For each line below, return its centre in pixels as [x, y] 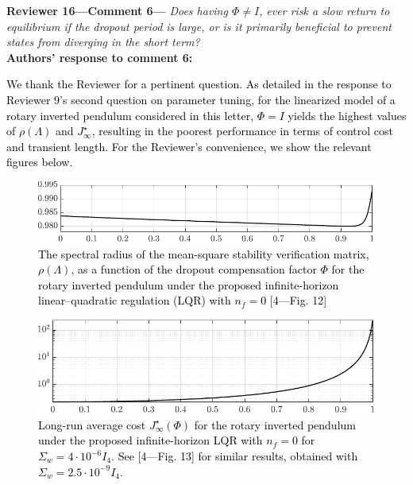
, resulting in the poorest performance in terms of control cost [242, 131]
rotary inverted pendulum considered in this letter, [130, 115]
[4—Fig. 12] [298, 300]
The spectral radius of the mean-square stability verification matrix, [204, 253]
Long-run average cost [92, 424]
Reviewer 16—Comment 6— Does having [117, 10]
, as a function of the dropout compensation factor [194, 269]
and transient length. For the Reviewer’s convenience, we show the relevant [189, 146]
